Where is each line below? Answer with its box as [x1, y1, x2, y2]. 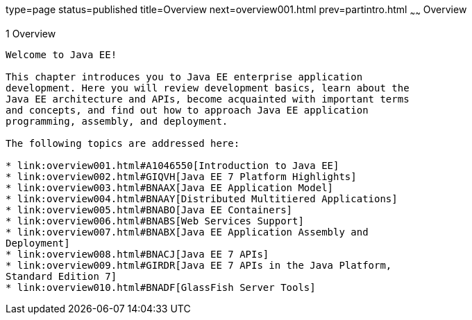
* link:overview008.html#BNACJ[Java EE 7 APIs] [6, 248, 269, 260]
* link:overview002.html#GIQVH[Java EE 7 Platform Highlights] [6, 170, 357, 182]
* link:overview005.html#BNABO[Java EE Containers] [6, 204, 293, 215]
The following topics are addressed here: [6, 137, 240, 149]
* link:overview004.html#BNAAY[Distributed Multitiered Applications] [6, 193, 398, 204]
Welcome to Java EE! [6, 48, 117, 60]
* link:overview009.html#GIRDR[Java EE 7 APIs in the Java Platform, [6, 259, 392, 271]
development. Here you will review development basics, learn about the [6, 82, 410, 94]
